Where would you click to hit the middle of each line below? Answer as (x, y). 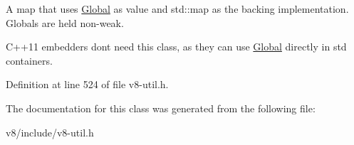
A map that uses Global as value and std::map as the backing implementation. (177, 9)
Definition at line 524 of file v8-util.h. (87, 84)
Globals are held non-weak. (65, 22)
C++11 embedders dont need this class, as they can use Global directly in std (176, 47)
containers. (29, 60)
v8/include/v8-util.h (50, 132)
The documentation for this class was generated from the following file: (161, 108)
